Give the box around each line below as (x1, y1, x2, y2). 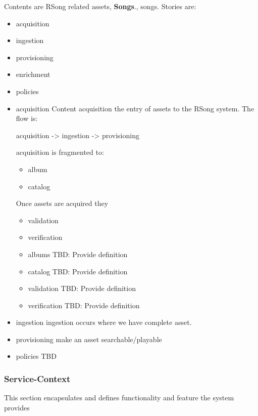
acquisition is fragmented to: (16, 147, 104, 157)
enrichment (16, 69, 50, 79)
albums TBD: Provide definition (28, 248, 128, 259)
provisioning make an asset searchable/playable (16, 334, 162, 344)
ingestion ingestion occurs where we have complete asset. (16, 317, 192, 327)
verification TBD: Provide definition (28, 300, 140, 310)
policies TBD (16, 351, 57, 361)
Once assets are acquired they (16, 198, 109, 209)
